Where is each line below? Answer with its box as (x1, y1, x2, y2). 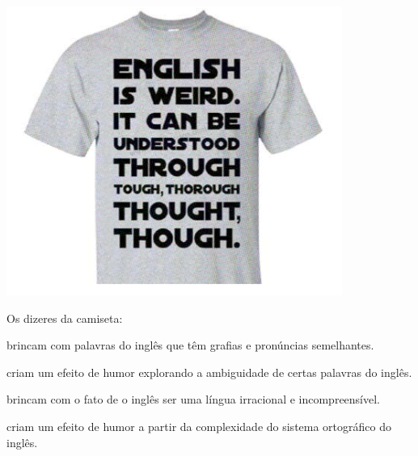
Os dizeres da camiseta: (6, 309, 123, 326)
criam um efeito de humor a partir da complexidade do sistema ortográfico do (6, 417, 391, 434)
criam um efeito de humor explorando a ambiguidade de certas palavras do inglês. (6, 363, 412, 380)
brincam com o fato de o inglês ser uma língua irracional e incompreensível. (6, 391, 381, 408)
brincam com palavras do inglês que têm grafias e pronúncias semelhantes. (6, 337, 374, 354)
